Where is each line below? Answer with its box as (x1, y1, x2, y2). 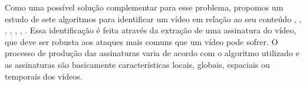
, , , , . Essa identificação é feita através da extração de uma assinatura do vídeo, (5, 24, 297, 36)
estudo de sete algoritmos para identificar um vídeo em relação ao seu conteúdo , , (5, 12, 302, 25)
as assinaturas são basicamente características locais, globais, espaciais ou (5, 58, 270, 70)
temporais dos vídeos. (5, 70, 83, 82)
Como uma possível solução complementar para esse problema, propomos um (5, 1, 284, 13)
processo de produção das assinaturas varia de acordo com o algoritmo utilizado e (5, 47, 300, 59)
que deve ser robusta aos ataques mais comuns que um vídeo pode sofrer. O (5, 35, 278, 47)
